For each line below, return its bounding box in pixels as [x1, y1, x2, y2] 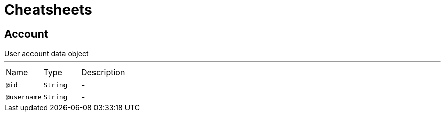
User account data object [4, 49, 89, 58]
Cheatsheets [4, 1, 92, 18]
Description [81, 67, 125, 78]
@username [6, 93, 42, 101]
